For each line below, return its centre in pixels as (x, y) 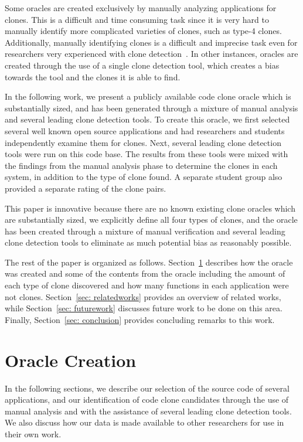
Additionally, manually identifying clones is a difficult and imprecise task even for (151, 42)
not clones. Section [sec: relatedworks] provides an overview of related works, (143, 296)
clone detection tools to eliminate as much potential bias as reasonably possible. (148, 242)
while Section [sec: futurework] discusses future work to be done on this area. (144, 308)
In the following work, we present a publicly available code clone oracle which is (148, 96)
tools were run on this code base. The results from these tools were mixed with (147, 154)
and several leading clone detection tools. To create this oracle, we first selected (147, 119)
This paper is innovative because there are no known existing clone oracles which (150, 208)
